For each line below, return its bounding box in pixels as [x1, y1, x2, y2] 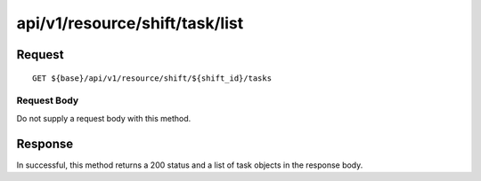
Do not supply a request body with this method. [16, 113, 192, 123]
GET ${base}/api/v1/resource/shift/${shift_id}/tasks [32, 73, 272, 83]
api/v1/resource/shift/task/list [16, 13, 244, 33]
